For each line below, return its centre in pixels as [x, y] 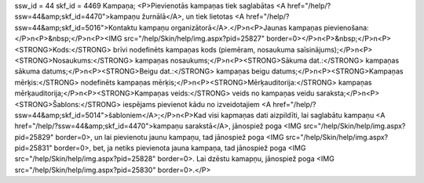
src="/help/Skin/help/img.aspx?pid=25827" [194, 38]
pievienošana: [346, 27]
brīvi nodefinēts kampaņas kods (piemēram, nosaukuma [204, 49]
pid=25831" [33, 148]
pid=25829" [34, 137]
